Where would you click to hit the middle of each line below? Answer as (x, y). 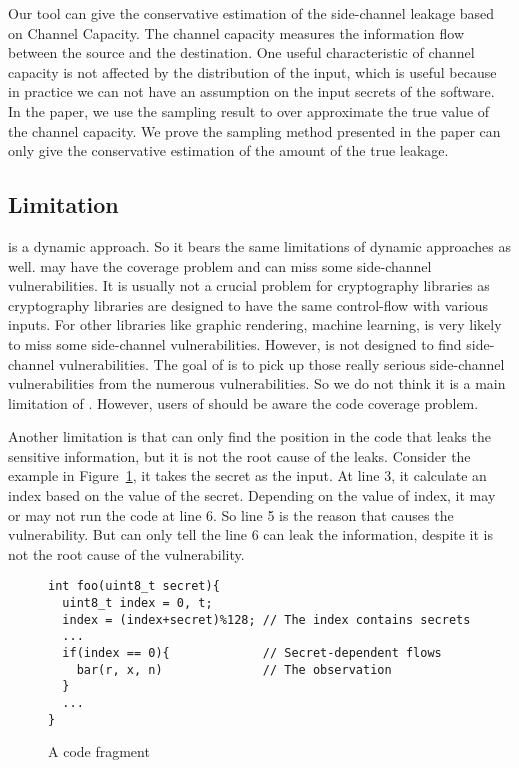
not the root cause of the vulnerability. (126, 553)
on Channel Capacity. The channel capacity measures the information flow (236, 32)
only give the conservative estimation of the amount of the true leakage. (228, 150)
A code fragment (99, 751)
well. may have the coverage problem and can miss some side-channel (220, 265)
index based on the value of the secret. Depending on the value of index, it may (252, 495)
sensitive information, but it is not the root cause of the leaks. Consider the (239, 455)
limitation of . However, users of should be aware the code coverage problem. (243, 402)
